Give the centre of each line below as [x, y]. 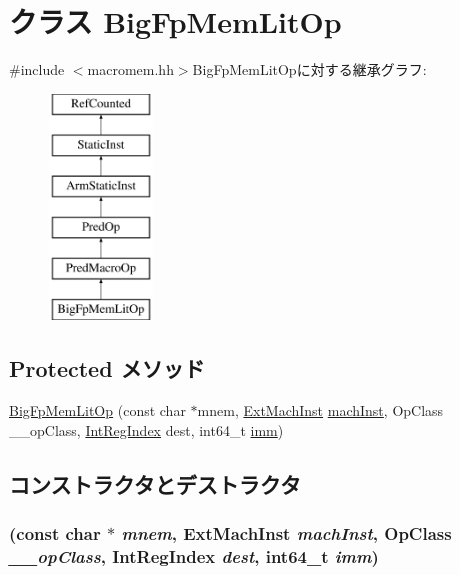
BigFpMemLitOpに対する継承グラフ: [309, 69]
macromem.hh [130, 69]
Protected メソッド [107, 368]
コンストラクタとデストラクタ [155, 483]
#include [37, 69]
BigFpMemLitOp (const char [97, 410]
